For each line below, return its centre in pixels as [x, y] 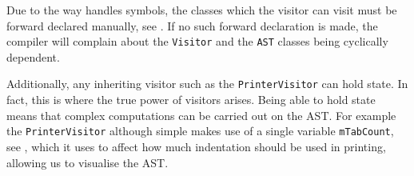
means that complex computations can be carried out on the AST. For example [201, 115]
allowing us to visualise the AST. [88, 162]
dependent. [33, 56]
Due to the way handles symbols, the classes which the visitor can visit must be [202, 10]
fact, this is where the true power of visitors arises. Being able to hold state [191, 100]
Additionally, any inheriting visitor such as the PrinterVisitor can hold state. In [207, 84]
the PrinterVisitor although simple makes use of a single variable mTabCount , [200, 131]
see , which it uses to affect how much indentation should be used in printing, [196, 146]
